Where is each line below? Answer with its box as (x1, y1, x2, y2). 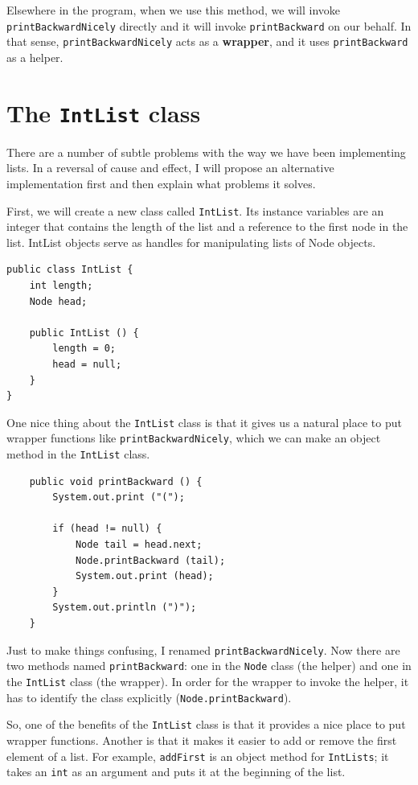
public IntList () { (29, 327, 139, 339)
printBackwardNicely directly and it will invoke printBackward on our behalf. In (6, 17, 412, 34)
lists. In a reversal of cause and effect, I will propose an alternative (6, 159, 334, 176)
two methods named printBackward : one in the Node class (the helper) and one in (6, 657, 412, 674)
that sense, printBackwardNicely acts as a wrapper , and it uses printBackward (6, 33, 408, 50)
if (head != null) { (52, 523, 162, 535)
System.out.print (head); (75, 570, 214, 582)
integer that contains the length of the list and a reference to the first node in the (6, 218, 408, 235)
